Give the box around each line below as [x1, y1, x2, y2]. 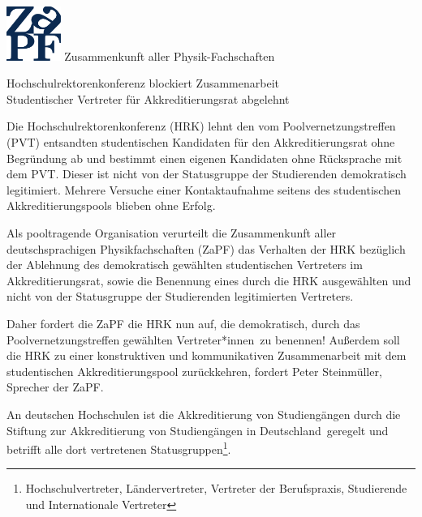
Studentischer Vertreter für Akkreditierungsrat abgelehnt [6, 90, 290, 107]
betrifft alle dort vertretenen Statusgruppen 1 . [6, 438, 231, 457]
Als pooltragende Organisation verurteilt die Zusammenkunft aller [6, 224, 337, 241]
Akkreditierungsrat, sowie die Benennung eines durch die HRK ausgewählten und [6, 271, 411, 288]
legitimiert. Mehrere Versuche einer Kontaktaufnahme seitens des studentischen [6, 181, 401, 198]
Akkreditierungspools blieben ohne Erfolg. [6, 197, 216, 214]
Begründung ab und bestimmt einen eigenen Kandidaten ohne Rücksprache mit [6, 149, 403, 166]
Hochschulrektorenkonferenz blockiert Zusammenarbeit [6, 75, 279, 92]
